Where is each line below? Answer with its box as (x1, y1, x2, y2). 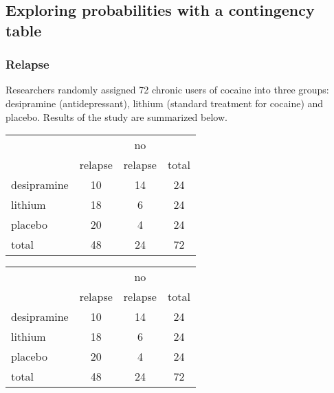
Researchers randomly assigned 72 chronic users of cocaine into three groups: (5, 82, 329, 97)
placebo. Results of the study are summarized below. (5, 109, 227, 124)
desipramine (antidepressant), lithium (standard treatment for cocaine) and (5, 96, 324, 110)
